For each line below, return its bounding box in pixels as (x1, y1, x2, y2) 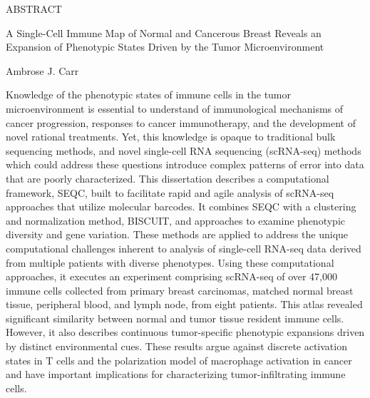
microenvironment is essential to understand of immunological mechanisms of (6, 101, 344, 116)
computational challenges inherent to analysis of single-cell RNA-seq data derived (6, 240, 361, 255)
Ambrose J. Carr (6, 63, 79, 78)
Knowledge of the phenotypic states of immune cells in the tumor (6, 87, 292, 102)
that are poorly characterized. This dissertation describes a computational (6, 170, 329, 185)
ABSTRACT (6, 1, 62, 16)
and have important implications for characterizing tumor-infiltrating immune (6, 367, 346, 382)
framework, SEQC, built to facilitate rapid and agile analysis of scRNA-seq (6, 185, 334, 200)
